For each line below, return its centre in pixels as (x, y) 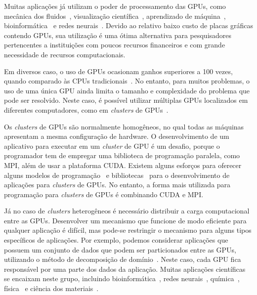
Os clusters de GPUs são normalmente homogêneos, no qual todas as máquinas (124, 126)
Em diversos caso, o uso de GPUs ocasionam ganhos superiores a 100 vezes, (118, 71)
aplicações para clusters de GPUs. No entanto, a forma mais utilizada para (117, 185)
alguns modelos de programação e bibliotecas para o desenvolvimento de (117, 175)
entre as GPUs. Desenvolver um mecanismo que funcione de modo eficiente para (125, 220)
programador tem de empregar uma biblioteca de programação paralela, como (122, 155)
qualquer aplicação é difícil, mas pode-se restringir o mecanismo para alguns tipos (128, 230)
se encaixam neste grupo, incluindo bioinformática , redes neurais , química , (122, 278)
